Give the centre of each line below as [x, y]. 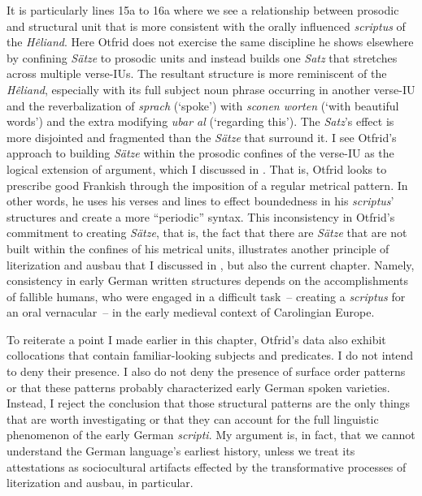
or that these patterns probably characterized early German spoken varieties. [198, 387]
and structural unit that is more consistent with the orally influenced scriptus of [206, 26]
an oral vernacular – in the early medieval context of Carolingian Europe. [191, 312]
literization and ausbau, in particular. [100, 483]
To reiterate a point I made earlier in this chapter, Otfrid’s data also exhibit [196, 339]
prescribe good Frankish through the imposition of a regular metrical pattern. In [207, 185]
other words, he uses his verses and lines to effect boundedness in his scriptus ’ [200, 201]
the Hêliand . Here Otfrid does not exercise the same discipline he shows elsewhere [210, 42]
